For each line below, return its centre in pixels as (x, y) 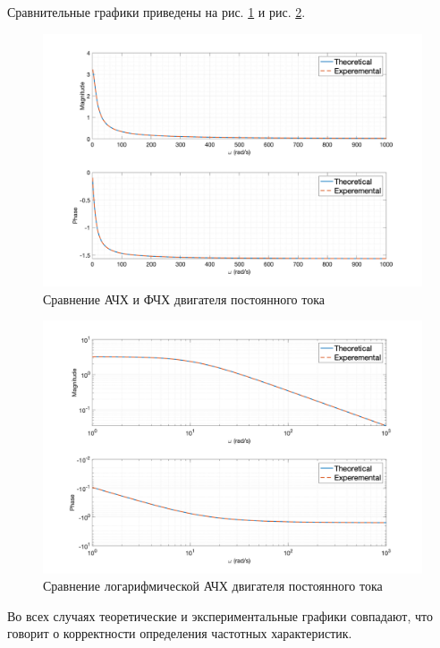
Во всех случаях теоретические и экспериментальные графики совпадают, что (220, 615)
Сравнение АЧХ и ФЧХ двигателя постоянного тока (184, 298)
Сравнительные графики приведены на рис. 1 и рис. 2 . (157, 12)
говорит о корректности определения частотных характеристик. (180, 633)
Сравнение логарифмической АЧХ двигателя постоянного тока (213, 586)
